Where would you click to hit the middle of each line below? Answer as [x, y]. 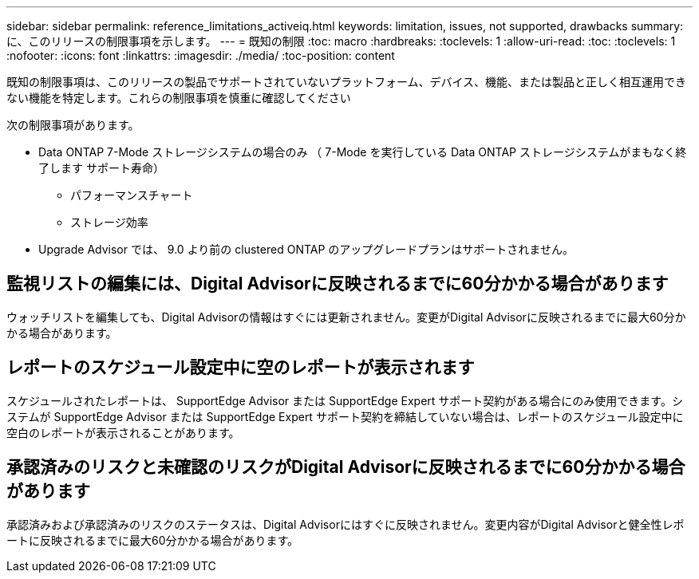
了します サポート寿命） [101, 168]
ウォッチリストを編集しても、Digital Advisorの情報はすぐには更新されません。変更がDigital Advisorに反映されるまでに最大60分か [346, 317]
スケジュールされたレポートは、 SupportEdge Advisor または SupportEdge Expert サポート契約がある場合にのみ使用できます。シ [345, 400]
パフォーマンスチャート [132, 195]
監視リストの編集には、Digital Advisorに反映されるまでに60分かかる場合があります [338, 284]
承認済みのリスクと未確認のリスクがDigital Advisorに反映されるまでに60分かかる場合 [346, 467]
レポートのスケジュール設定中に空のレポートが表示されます [241, 368]
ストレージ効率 [109, 222]
